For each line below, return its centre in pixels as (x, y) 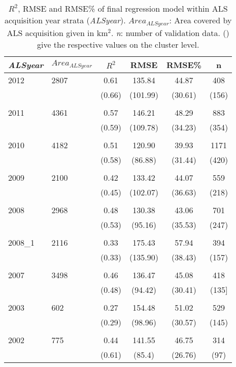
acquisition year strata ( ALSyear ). (65, 20)
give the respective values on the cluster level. (118, 44)
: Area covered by (200, 20)
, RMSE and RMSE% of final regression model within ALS (123, 8)
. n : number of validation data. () (170, 32)
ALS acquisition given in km (57, 32)
